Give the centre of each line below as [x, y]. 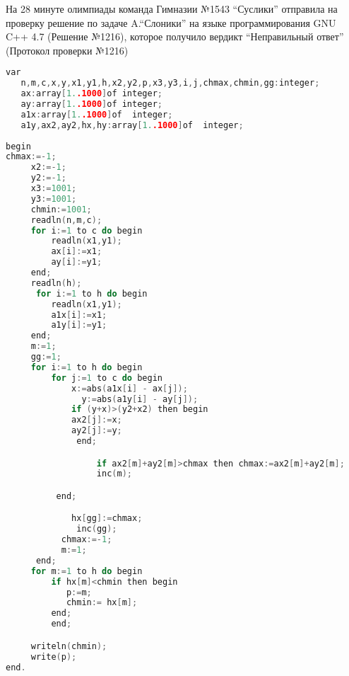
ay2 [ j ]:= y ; [97, 431]
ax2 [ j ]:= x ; [97, 420]
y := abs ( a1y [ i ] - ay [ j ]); [140, 399]
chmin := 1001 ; [61, 209]
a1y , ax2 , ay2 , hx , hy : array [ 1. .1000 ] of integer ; [132, 125]
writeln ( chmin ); [69, 646]
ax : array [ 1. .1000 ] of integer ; [91, 94]
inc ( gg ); [97, 529]
